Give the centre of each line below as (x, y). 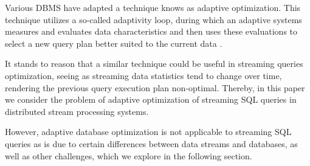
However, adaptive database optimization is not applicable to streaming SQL (148, 132)
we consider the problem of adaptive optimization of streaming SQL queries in (151, 99)
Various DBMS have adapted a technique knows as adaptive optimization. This (153, 7)
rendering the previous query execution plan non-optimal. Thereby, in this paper (155, 87)
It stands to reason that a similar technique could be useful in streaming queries (154, 64)
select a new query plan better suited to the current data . (114, 43)
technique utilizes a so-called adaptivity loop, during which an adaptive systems (153, 19)
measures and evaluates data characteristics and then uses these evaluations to (151, 31)
